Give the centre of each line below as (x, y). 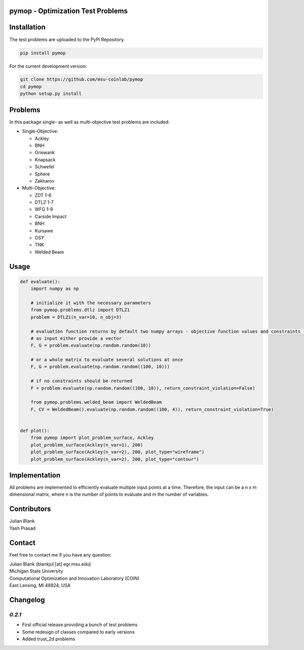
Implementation (35, 475)
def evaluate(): (40, 281)
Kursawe (44, 230)
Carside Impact (51, 216)
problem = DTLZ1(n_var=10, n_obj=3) (76, 317)
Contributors (30, 509)
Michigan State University (36, 571)
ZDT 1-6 (43, 195)
